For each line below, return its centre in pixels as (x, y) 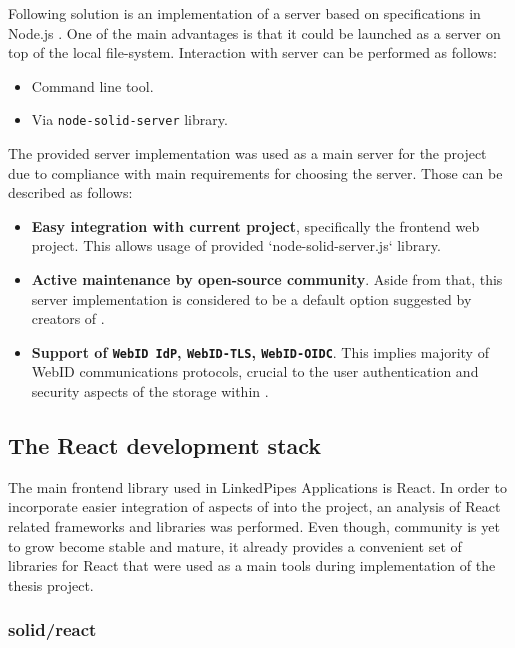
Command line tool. (92, 85)
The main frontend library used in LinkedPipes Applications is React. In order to (257, 486)
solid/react (52, 629)
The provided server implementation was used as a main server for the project (247, 153)
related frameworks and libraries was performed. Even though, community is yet (254, 526)
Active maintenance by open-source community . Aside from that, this (267, 279)
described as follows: (70, 192)
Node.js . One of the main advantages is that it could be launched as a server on (254, 32)
